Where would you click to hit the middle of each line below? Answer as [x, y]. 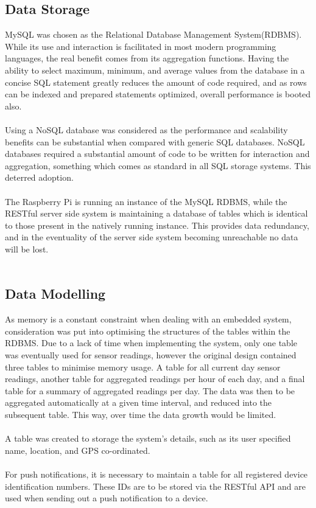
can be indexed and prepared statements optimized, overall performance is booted [158, 94]
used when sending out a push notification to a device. [107, 498]
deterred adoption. [39, 177]
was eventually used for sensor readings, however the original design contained [151, 355]
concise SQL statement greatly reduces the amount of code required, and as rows [156, 82]
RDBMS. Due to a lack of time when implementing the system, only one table [151, 343]
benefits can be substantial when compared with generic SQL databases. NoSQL [155, 141]
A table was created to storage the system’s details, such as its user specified [148, 438]
